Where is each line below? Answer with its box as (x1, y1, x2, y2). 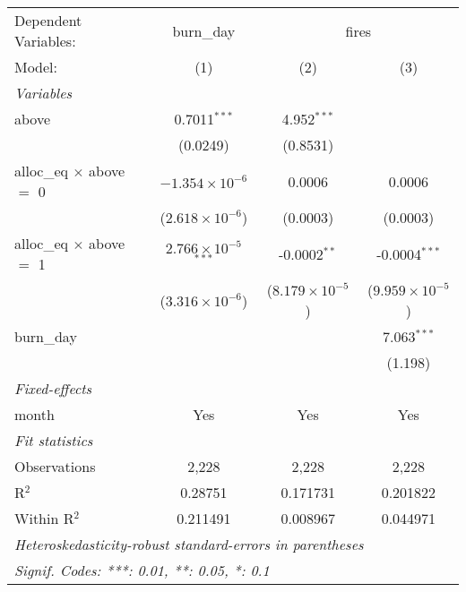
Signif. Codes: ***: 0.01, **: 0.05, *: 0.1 (14, 560, 270, 580)
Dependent (14, 10, 82, 30)
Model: (14, 56, 58, 77)
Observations (14, 456, 96, 476)
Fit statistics (14, 430, 93, 450)
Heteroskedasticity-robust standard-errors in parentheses (14, 534, 364, 554)
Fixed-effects (14, 378, 92, 399)
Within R (14, 508, 74, 528)
